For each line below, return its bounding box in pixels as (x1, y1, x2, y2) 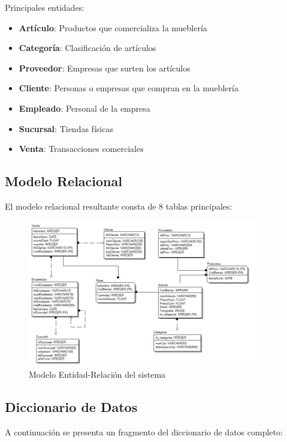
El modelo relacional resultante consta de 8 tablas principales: (5, 199, 232, 212)
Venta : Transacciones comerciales (19, 142, 144, 155)
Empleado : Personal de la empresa (19, 101, 150, 114)
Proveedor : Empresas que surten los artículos (19, 61, 191, 74)
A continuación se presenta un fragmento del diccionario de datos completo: (5, 426, 283, 438)
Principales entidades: (5, 1, 85, 13)
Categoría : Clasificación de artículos (19, 41, 156, 54)
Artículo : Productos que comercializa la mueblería (19, 21, 207, 34)
